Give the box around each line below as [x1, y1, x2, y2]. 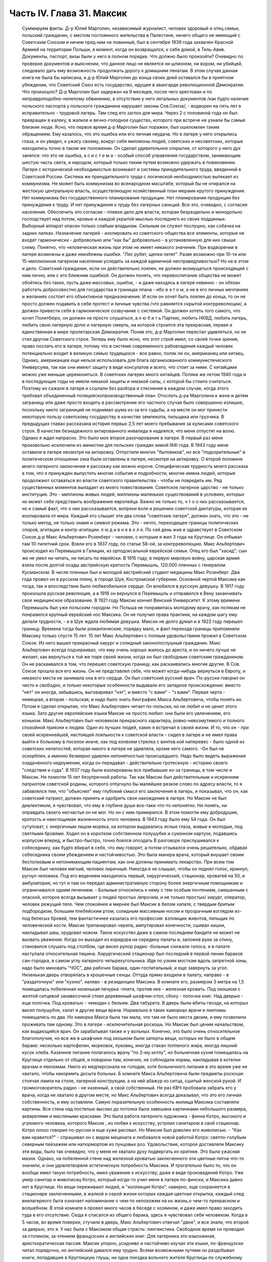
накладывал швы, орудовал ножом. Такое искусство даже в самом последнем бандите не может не [22, 929, 240, 935]
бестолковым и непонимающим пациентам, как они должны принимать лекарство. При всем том [22, 859, 234, 865]
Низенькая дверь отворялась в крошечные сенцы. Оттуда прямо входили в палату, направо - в [22, 972, 229, 978]
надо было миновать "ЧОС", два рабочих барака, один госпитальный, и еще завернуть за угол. [22, 965, 229, 971]
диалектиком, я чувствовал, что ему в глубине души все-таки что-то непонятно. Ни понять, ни [22, 802, 227, 808]
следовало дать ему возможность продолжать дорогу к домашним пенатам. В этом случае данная [22, 67, 238, 73]
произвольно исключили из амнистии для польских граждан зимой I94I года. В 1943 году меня [22, 442, 229, 448]
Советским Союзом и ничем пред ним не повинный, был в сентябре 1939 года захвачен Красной [22, 39, 234, 45]
